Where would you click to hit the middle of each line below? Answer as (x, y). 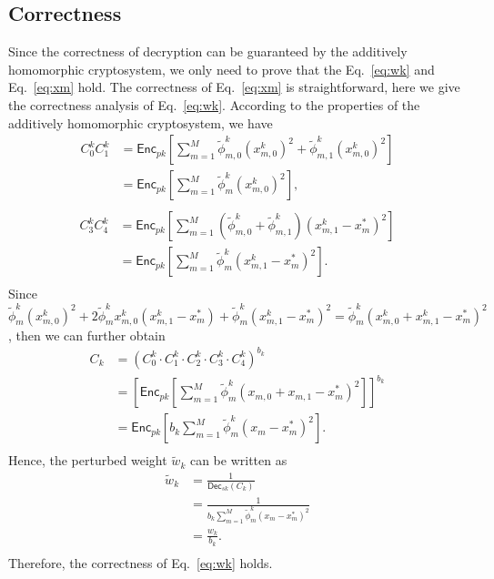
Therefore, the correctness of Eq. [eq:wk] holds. (141, 562)
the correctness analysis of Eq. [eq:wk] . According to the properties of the (214, 104)
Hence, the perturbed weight (88, 460)
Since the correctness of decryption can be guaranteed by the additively (208, 51)
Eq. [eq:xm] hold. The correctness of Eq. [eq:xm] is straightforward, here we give (234, 87)
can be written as (238, 460)
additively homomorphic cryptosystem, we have (141, 122)
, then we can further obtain (87, 335)
